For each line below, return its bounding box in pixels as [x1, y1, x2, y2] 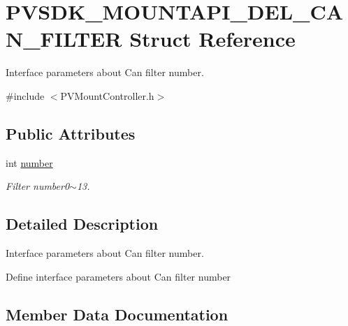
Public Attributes [6, 122, 136, 144]
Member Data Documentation [6, 303, 229, 325]
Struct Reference [129, 24, 296, 53]
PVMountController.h [60, 88, 154, 103]
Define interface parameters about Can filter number [6, 269, 231, 283]
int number [6, 155, 53, 170]
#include [6, 88, 45, 103]
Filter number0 [6, 179, 70, 193]
